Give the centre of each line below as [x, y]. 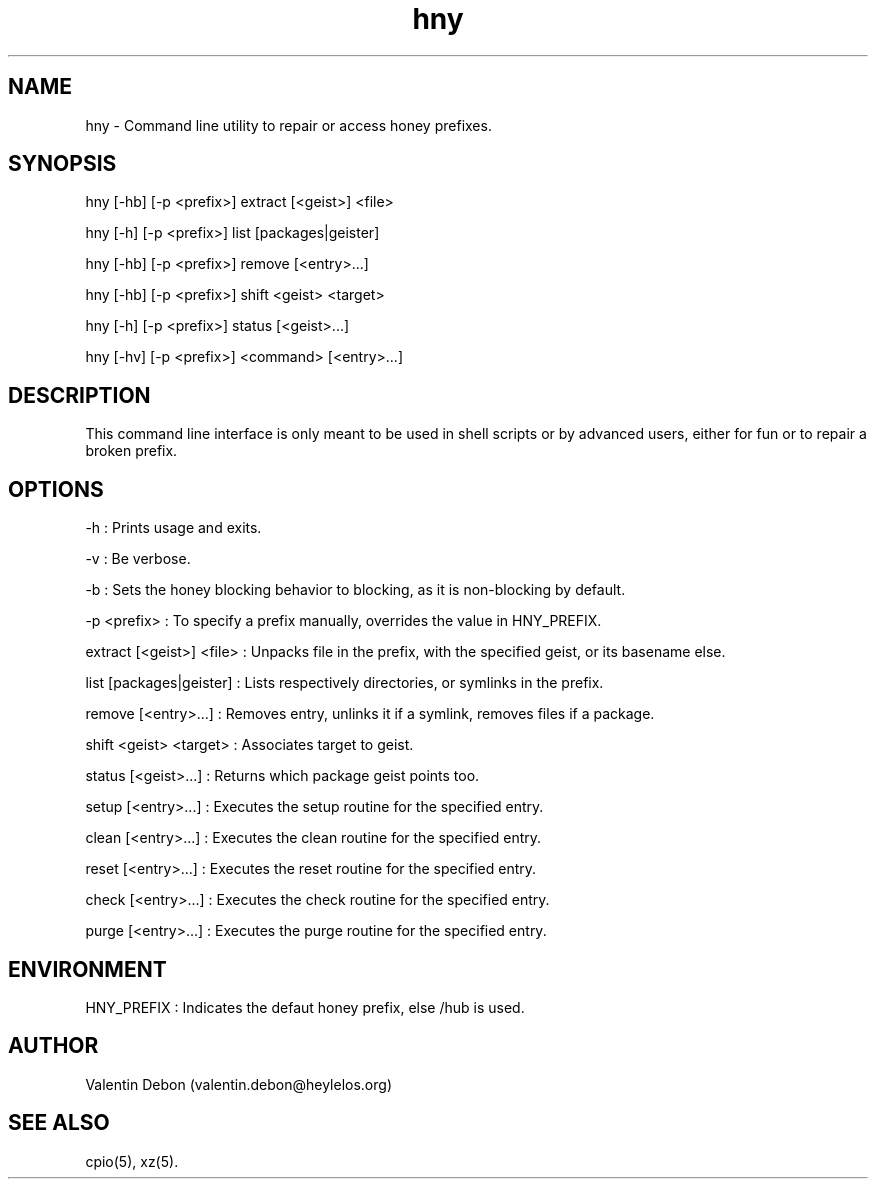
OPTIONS [56, 489]
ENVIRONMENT [87, 969]
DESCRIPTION [79, 395]
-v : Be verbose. [138, 559]
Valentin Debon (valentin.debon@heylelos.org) [238, 1084]
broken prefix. [131, 451]
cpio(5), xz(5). [132, 1161]
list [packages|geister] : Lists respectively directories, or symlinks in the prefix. [344, 683]
